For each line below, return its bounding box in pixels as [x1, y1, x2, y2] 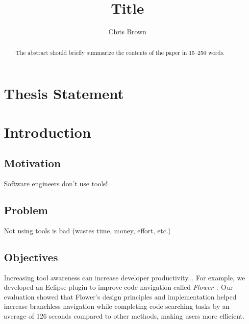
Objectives [4, 249, 58, 264]
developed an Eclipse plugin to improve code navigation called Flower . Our [4, 282, 233, 292]
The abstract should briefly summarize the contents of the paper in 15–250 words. [15, 48, 225, 56]
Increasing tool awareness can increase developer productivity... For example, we [4, 272, 245, 282]
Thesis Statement [4, 83, 124, 103]
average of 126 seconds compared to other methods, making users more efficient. [4, 310, 245, 321]
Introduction [4, 122, 91, 142]
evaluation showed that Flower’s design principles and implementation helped [4, 291, 237, 301]
